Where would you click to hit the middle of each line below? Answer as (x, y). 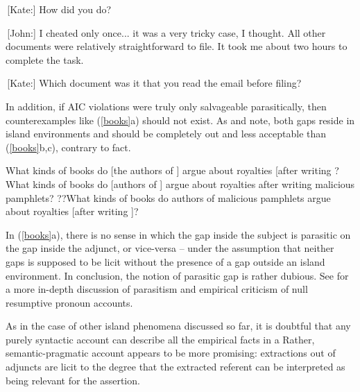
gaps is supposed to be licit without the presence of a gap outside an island (165, 261)
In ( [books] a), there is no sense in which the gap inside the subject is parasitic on (178, 234)
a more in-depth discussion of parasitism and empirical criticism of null (157, 289)
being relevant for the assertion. (73, 380)
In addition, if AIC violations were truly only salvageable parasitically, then (166, 106)
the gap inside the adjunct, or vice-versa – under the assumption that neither (170, 248)
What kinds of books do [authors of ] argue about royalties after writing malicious (180, 184)
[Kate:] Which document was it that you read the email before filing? (154, 83)
